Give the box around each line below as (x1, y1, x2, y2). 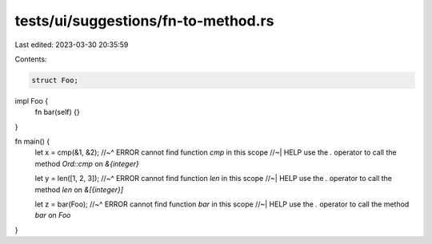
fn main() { (14, 136, 50, 147)
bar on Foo (34, 211, 71, 220)
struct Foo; (31, 76, 79, 85)
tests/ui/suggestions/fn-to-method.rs (14, 12, 274, 30)
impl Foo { (14, 96, 48, 105)
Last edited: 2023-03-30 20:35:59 (14, 40, 129, 49)
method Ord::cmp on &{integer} (34, 159, 139, 168)
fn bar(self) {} (34, 108, 80, 117)
